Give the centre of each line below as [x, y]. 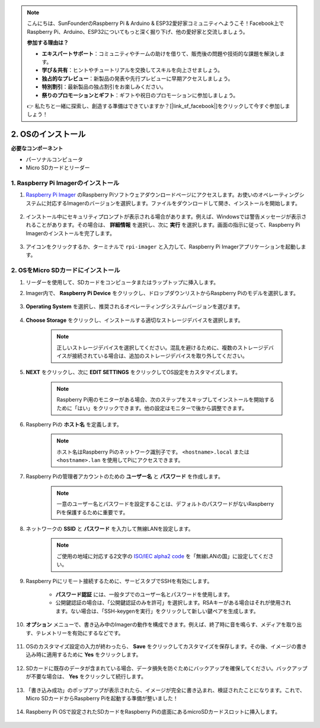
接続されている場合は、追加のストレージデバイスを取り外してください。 [160, 356]
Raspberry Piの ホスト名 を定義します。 [74, 424]
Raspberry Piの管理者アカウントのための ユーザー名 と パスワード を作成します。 [124, 477]
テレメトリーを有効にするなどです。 [80, 633]
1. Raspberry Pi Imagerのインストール [65, 183]
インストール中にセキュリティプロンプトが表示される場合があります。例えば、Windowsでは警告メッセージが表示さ [166, 216]
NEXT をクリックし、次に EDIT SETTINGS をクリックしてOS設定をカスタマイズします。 [133, 372]
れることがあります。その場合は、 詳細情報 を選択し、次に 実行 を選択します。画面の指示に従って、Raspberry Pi [163, 225]
